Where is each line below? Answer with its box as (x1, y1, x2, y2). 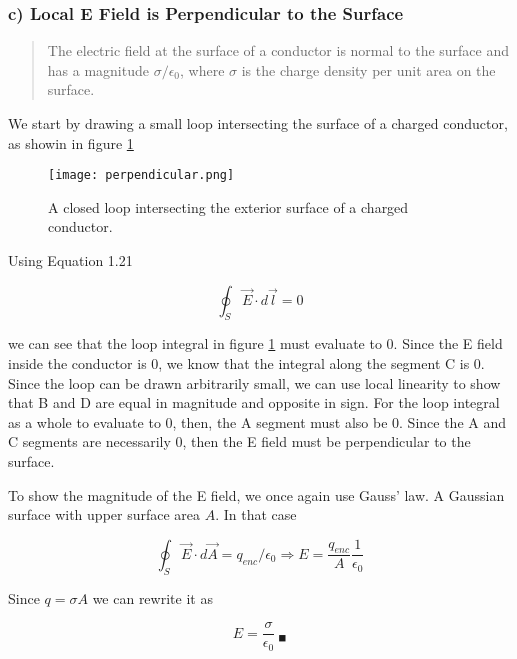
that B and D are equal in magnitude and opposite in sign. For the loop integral (8, 392, 500, 413)
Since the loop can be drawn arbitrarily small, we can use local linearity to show (8, 372, 501, 393)
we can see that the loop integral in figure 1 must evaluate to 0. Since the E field (8, 333, 503, 354)
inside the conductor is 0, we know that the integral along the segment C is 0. (8, 353, 485, 374)
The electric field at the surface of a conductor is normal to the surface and (47, 40, 510, 61)
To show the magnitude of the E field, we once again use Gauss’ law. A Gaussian (8, 484, 505, 505)
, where (180, 59, 225, 80)
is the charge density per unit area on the (241, 59, 496, 80)
